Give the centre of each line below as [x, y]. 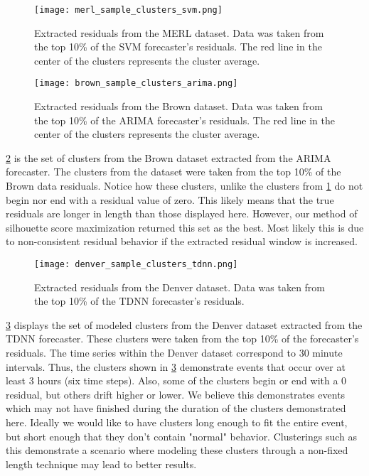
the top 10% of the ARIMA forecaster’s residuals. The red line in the [184, 120]
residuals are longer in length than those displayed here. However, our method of [182, 213]
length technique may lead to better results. [101, 464]
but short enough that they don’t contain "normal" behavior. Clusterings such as [182, 436]
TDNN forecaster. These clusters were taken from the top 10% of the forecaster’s [182, 339]
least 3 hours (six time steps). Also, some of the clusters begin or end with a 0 [176, 380]
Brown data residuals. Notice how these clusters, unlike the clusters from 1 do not [184, 186]
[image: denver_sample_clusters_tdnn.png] [136, 265]
